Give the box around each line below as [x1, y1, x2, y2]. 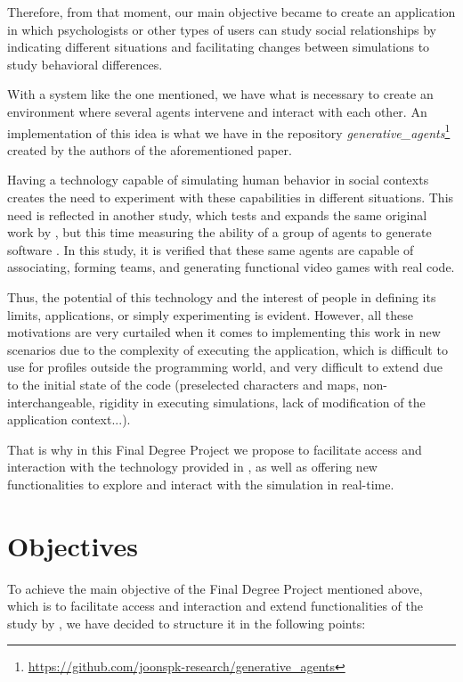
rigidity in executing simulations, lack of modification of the [99, 392, 426, 411]
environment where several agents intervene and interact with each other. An [7, 102, 427, 120]
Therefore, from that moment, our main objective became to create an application [7, 3, 456, 21]
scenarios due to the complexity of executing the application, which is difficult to [7, 340, 448, 358]
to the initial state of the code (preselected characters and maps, [7, 374, 360, 393]
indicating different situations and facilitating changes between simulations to [7, 37, 430, 56]
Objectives [7, 527, 138, 563]
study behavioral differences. [7, 54, 163, 73]
